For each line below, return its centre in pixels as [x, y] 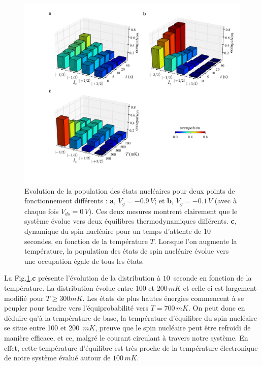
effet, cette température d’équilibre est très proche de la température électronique [131, 347]
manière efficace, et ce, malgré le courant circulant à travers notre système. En [126, 337]
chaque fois [42, 211]
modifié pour [24, 298]
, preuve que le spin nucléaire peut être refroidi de [173, 328]
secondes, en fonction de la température [86, 241]
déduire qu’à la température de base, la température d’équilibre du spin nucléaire [130, 317]
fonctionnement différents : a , [70, 201]
